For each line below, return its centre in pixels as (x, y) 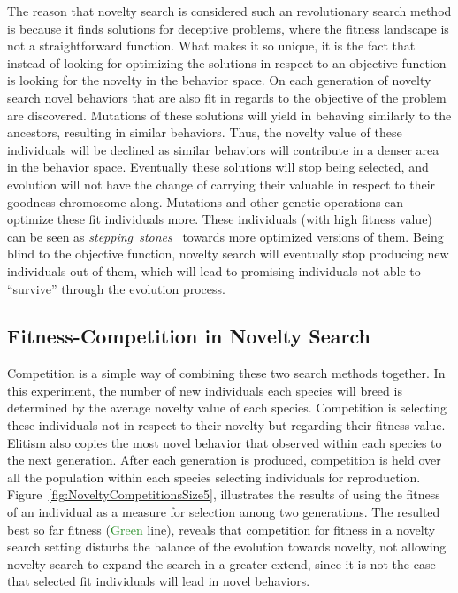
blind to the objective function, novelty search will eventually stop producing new (228, 254)
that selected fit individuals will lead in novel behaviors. (159, 581)
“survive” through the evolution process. (116, 288)
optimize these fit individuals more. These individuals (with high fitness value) (220, 219)
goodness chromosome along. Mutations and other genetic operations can (206, 201)
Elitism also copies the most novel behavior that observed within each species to (225, 442)
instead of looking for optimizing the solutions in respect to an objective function (227, 62)
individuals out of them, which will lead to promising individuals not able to (214, 270)
